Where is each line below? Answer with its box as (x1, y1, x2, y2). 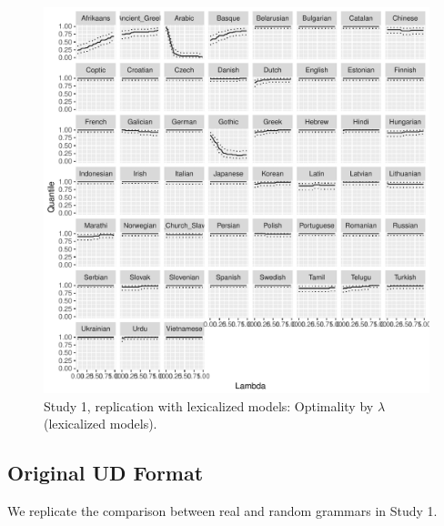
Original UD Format (7, 459, 204, 487)
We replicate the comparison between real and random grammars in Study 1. (7, 501, 438, 520)
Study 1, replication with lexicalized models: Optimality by (44, 396, 374, 415)
